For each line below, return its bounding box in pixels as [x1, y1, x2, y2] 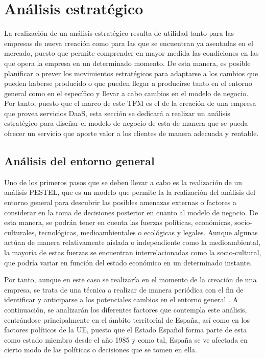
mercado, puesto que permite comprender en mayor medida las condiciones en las [4, 48, 259, 58]
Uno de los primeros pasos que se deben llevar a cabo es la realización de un [4, 176, 243, 187]
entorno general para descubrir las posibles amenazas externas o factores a [4, 197, 236, 208]
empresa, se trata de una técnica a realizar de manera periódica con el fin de [4, 284, 244, 295]
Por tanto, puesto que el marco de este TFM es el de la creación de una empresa [4, 98, 256, 108]
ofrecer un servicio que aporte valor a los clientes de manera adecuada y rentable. [4, 128, 259, 139]
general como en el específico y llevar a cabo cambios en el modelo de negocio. [4, 87, 249, 98]
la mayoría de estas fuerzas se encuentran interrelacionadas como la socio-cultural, [4, 247, 261, 258]
